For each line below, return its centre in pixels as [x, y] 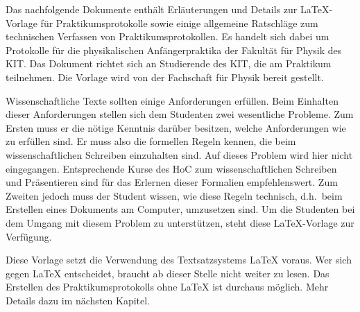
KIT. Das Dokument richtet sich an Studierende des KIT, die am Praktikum [169, 63]
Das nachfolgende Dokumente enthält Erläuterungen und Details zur [152, 9]
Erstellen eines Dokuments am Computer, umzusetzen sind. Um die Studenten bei [180, 209]
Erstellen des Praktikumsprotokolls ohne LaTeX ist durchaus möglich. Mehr [167, 287]
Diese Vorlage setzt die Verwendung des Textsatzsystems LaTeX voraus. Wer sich [179, 260]
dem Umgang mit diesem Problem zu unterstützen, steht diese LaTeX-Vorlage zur [180, 222]
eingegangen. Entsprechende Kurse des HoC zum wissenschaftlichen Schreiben [171, 168]
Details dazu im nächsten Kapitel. [78, 300]
